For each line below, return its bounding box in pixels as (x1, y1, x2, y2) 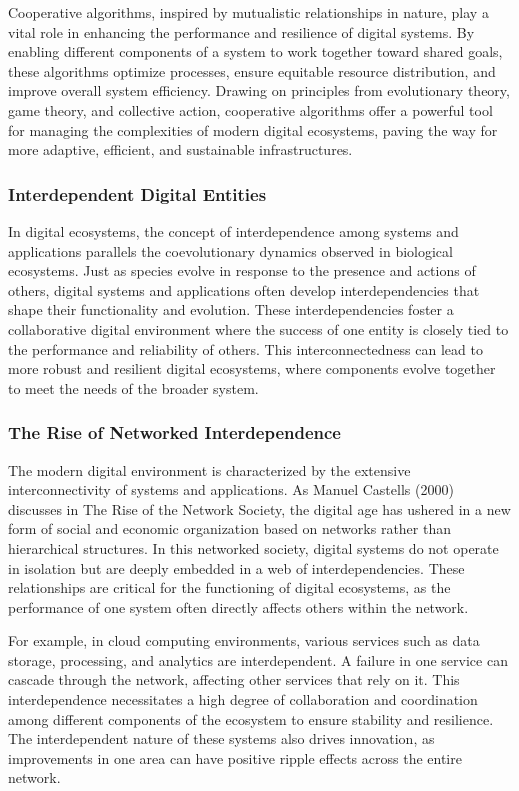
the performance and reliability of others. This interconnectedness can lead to (8, 338, 483, 359)
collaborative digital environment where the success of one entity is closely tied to (8, 318, 509, 339)
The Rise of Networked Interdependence (8, 420, 341, 445)
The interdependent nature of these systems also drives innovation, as (8, 728, 435, 749)
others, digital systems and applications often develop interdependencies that (8, 279, 480, 300)
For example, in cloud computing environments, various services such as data (8, 630, 480, 651)
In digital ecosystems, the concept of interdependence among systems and (8, 220, 459, 241)
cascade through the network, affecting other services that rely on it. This (8, 669, 460, 690)
